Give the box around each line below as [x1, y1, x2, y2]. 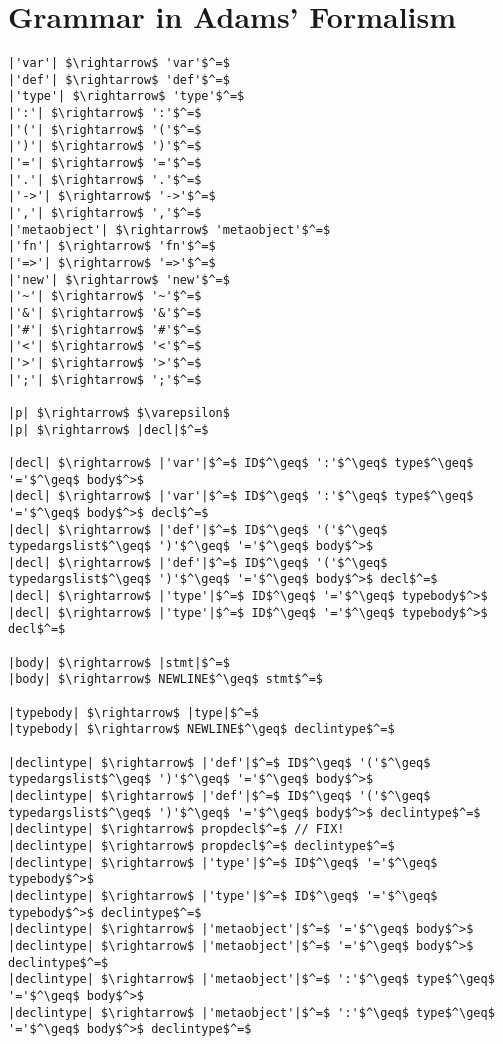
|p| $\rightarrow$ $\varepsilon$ [8, 405, 230, 420]
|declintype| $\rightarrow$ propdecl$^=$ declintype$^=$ [8, 838, 395, 853]
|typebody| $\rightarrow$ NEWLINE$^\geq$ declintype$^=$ [8, 722, 395, 737]
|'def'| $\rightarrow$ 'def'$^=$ [8, 72, 230, 87]
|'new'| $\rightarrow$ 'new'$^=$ [8, 272, 230, 287]
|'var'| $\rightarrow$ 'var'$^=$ [8, 56, 230, 71]
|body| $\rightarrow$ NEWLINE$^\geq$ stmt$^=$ [8, 672, 323, 687]
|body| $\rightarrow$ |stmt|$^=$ [8, 655, 230, 670]
